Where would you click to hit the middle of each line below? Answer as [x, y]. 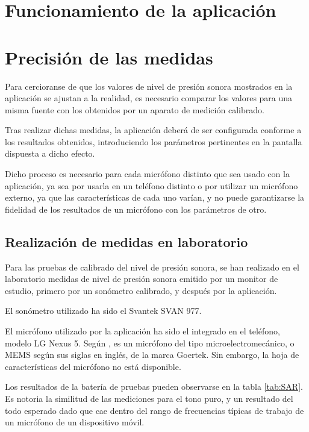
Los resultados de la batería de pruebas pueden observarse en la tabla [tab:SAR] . [154, 387]
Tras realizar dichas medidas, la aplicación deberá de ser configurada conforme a [153, 130]
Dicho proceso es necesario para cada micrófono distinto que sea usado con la [147, 174]
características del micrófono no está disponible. [93, 366]
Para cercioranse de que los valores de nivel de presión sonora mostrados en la [149, 86]
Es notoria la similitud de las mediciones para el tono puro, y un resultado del [149, 398]
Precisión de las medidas [109, 57]
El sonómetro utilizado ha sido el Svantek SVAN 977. [103, 311]
